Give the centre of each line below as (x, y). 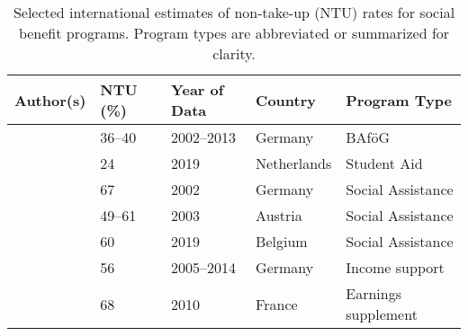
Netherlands (294, 163)
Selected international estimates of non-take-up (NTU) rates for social (234, 12)
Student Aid (384, 163)
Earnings (373, 293)
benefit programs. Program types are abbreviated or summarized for (234, 33)
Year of (198, 89)
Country (286, 100)
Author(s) (50, 100)
